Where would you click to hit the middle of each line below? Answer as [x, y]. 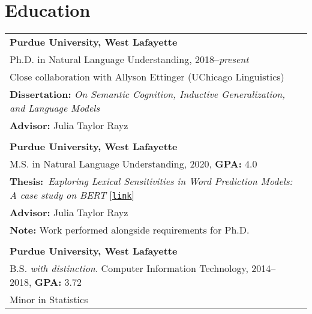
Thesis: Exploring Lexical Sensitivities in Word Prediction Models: [151, 181]
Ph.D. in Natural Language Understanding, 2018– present [129, 59]
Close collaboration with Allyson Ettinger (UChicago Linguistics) [147, 77]
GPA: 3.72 [58, 282]
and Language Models [55, 108]
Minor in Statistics [49, 300]
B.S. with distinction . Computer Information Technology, [129, 268]
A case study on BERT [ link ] [72, 195]
